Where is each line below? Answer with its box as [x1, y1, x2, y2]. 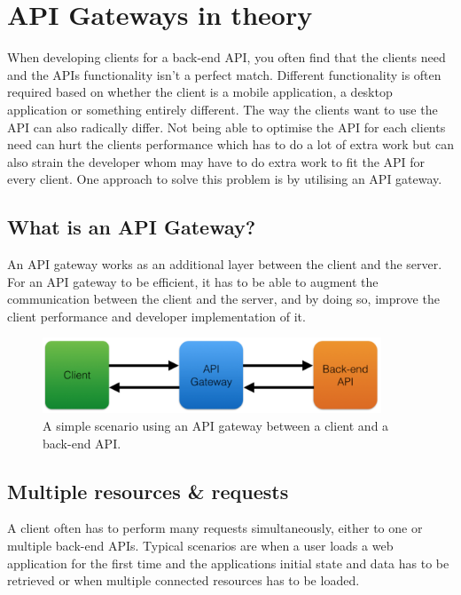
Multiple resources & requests [7, 477, 289, 504]
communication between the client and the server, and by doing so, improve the [7, 290, 440, 308]
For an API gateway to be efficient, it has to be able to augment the [7, 272, 379, 290]
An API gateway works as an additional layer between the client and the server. [7, 255, 442, 274]
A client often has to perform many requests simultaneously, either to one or [7, 519, 423, 537]
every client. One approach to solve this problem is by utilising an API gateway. [7, 170, 442, 188]
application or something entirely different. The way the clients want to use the [7, 99, 438, 118]
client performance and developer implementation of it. [7, 306, 306, 325]
